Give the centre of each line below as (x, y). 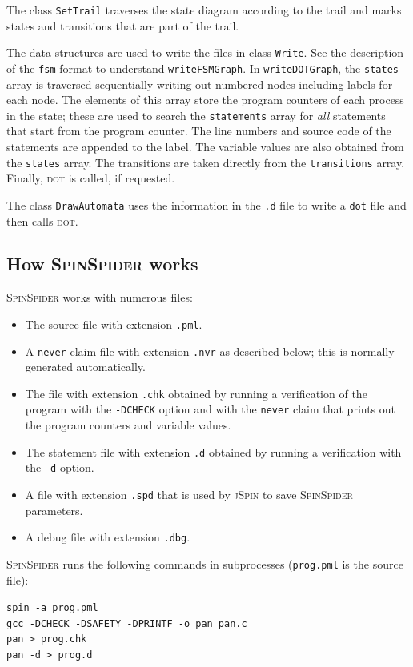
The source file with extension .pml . (114, 324)
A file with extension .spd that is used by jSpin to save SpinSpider (189, 495)
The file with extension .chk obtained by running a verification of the (196, 393)
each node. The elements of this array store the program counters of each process (205, 100)
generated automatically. (85, 367)
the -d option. (60, 467)
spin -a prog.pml (52, 608)
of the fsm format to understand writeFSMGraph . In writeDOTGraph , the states (202, 68)
